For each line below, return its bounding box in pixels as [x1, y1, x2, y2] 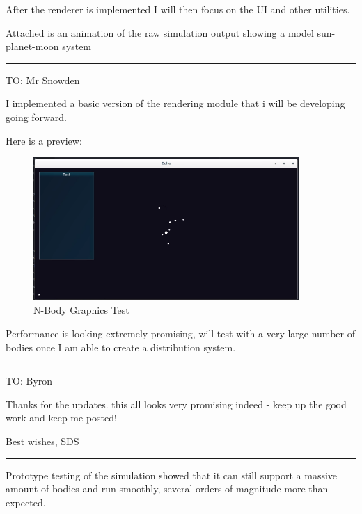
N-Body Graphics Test [33, 303, 129, 317]
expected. [6, 495, 46, 509]
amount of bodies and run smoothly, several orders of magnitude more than [6, 481, 329, 496]
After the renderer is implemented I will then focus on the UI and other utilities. [6, 2, 350, 16]
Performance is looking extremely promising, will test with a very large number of [6, 326, 355, 341]
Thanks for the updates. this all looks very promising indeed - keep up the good [6, 396, 347, 411]
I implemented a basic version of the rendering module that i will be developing [6, 96, 345, 111]
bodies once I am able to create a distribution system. [6, 339, 236, 354]
